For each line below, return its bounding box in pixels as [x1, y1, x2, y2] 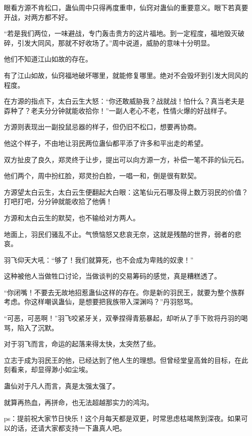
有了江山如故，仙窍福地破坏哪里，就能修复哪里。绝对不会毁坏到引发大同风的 [4, 70, 248, 80]
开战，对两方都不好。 [4, 12, 72, 22]
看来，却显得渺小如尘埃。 [10, 364, 92, 374]
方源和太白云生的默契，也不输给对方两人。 [4, 212, 140, 222]
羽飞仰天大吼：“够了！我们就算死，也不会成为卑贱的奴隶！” [4, 254, 194, 265]
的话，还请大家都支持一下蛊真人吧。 [10, 422, 126, 433]
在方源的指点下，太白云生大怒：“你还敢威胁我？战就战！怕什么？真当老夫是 [4, 96, 245, 106]
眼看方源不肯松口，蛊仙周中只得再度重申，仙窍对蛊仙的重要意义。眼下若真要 [4, 2, 248, 12]
